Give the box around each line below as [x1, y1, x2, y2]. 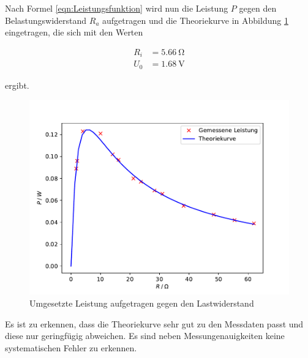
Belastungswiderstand [5, 13, 87, 26]
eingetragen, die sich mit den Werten [5, 26, 143, 39]
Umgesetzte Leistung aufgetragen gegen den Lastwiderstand [29, 296, 254, 309]
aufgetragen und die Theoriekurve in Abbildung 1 [102, 13, 288, 26]
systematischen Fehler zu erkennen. [5, 341, 137, 354]
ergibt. [5, 78, 29, 91]
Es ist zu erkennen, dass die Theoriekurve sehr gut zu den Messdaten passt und [5, 317, 304, 330]
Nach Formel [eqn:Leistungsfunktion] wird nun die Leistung [5, 2, 228, 14]
